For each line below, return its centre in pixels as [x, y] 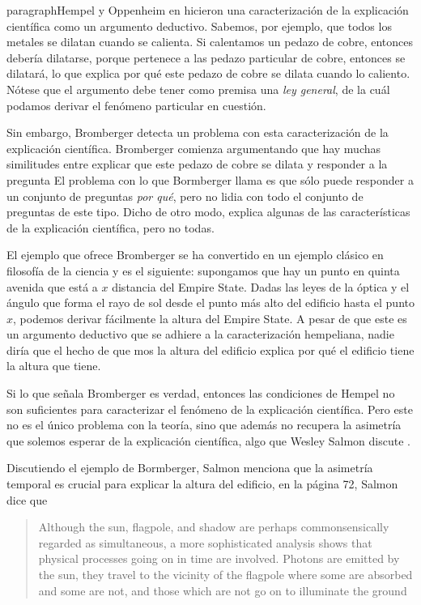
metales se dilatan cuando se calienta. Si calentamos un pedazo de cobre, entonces [210, 42]
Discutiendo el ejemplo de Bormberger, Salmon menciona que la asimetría [190, 468]
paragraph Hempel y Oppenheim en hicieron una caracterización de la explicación [208, 10]
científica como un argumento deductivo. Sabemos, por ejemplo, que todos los [199, 26]
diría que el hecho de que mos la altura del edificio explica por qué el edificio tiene [210, 349]
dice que [27, 499]
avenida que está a [52, 286]
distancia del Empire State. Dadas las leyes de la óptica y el [261, 286]
